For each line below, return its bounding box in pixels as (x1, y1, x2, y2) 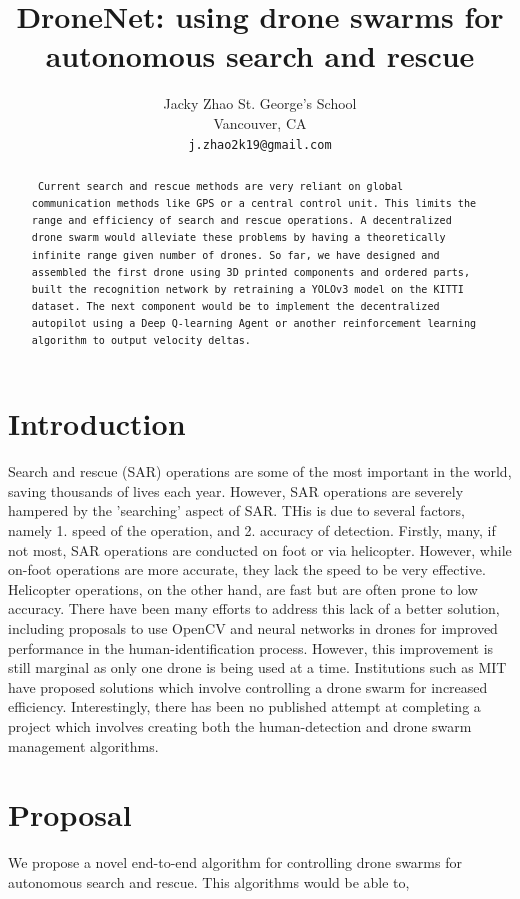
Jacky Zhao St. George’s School (163, 93, 357, 114)
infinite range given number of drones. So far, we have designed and (31, 249, 440, 261)
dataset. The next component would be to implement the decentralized (31, 300, 440, 312)
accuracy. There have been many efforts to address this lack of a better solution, (8, 598, 500, 619)
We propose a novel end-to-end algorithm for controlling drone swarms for (8, 852, 462, 873)
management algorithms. (8, 735, 159, 756)
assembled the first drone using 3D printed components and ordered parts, (31, 266, 471, 278)
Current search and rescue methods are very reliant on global (37, 180, 404, 192)
